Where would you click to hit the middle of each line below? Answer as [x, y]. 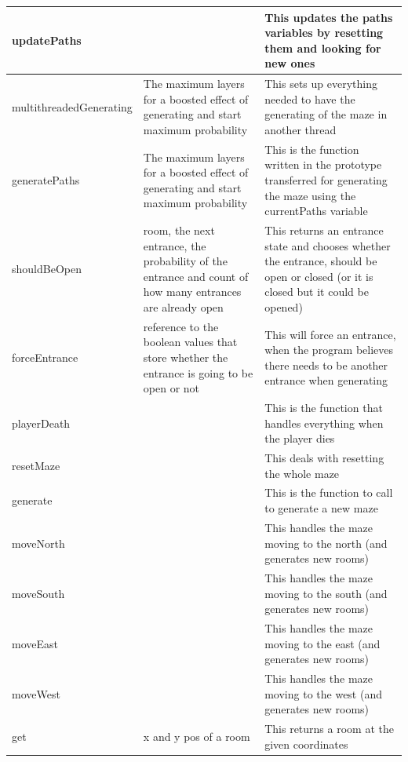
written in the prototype [323, 164]
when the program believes [329, 350]
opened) [284, 306]
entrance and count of [196, 276]
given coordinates [306, 744]
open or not [171, 388]
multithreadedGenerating [72, 106]
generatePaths [46, 179]
